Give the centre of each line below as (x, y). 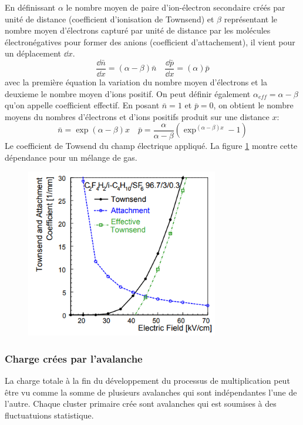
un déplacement (33, 53)
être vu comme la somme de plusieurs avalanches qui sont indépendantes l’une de (151, 392)
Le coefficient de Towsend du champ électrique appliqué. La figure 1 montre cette (151, 145)
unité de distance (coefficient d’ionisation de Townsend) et (110, 19)
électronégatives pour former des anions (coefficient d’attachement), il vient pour (150, 41)
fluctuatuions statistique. (49, 415)
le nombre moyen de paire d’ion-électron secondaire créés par (176, 7)
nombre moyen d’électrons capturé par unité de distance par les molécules (138, 30)
